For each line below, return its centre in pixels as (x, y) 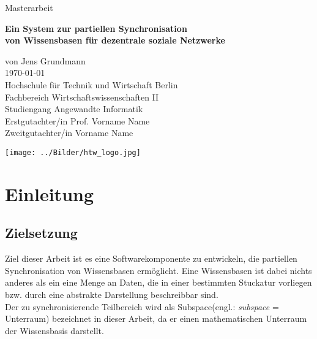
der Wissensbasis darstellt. (54, 330)
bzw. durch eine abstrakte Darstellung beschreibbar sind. (112, 294)
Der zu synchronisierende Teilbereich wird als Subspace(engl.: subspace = (142, 306)
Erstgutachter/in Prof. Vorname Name (77, 120)
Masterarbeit (29, 7)
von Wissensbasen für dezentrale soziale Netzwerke (115, 40)
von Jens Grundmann (45, 60)
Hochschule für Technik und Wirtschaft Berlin (91, 84)
